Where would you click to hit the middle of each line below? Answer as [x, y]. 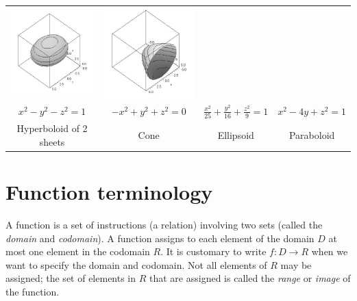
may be [296, 264]
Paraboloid [312, 135]
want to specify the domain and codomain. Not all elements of [136, 264]
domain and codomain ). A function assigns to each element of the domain [160, 238]
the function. [33, 292]
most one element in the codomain [78, 251]
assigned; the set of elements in [71, 278]
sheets [52, 141]
